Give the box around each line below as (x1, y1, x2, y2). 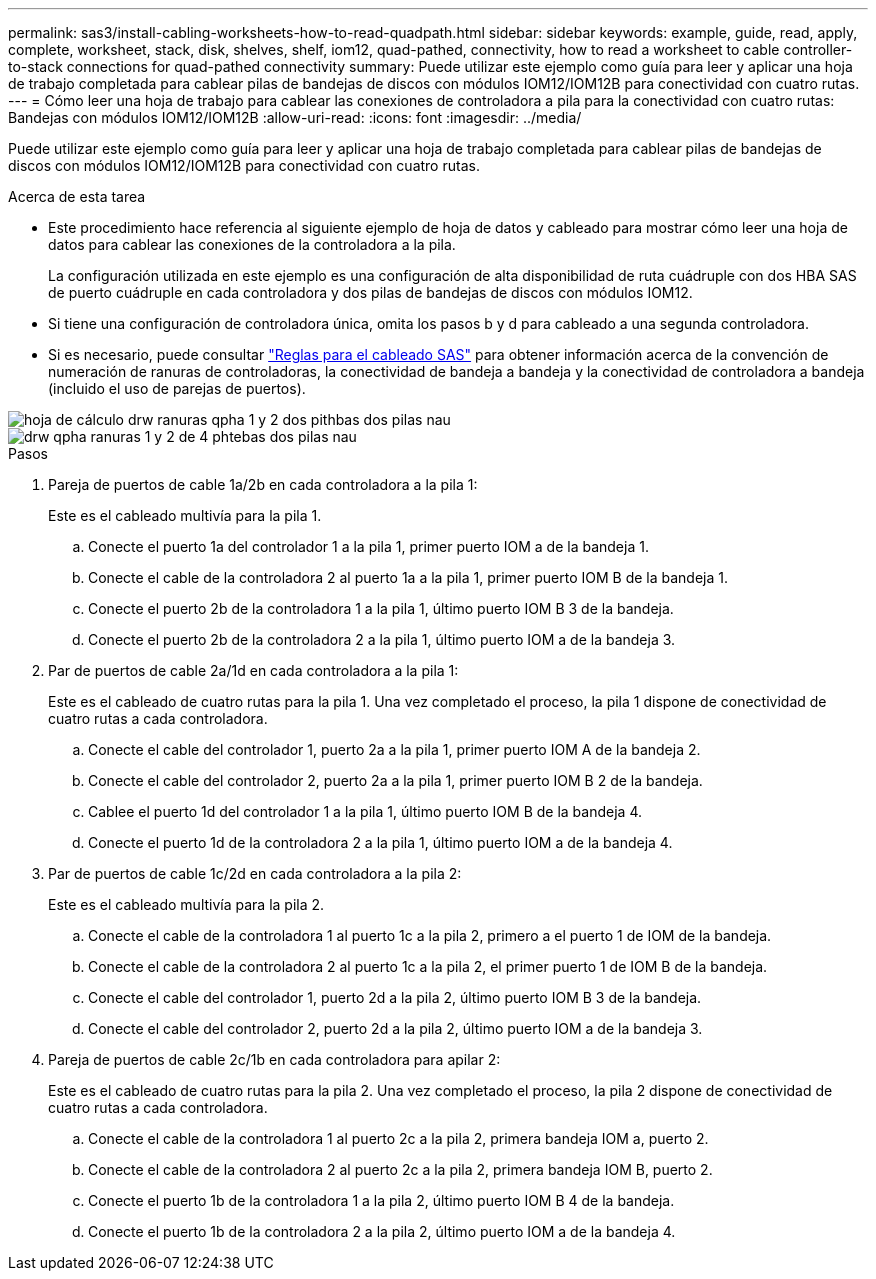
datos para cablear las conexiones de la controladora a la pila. (48, 236, 456, 253)
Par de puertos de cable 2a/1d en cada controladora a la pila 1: (48, 662, 459, 679)
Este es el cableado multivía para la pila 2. (48, 896, 325, 913)
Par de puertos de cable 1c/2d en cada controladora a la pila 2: (48, 865, 462, 882)
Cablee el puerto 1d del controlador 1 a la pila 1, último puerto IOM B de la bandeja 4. (88, 803, 642, 820)
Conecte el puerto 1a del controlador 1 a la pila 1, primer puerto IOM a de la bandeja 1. (88, 538, 649, 555)
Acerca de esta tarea (8, 188, 146, 205)
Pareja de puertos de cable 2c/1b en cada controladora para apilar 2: (48, 1051, 501, 1068)
